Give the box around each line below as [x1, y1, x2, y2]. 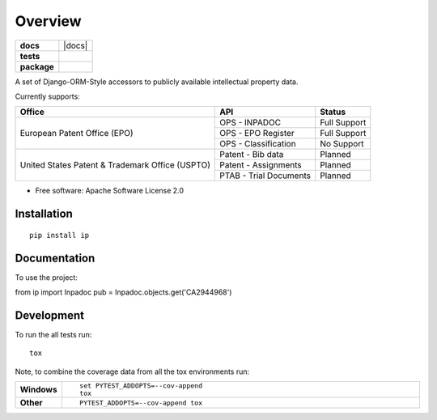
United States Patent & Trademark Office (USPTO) [19, 159, 210, 171]
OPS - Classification [219, 138, 296, 150]
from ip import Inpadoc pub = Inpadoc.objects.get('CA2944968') [15, 287, 232, 297]
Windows [19, 384, 57, 396]
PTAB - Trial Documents [219, 170, 312, 181]
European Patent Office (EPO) [19, 128, 134, 139]
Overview [15, 12, 82, 30]
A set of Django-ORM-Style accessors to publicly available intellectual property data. [15, 77, 299, 87]
